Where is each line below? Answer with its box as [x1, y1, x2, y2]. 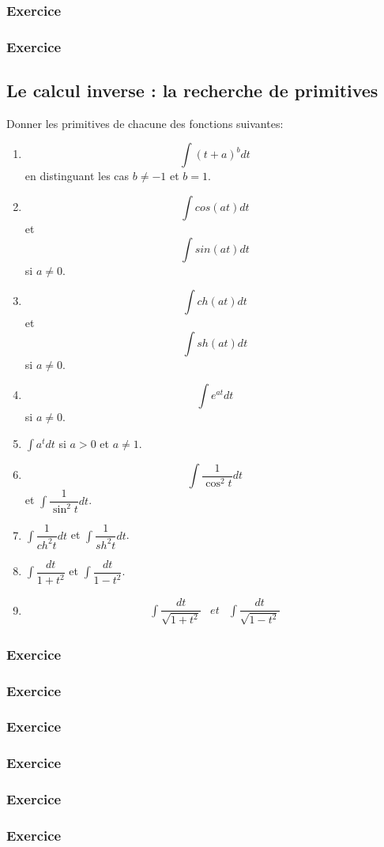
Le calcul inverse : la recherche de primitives [6, 78, 378, 103]
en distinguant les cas [24, 168, 130, 184]
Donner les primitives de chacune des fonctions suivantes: [6, 115, 284, 131]
